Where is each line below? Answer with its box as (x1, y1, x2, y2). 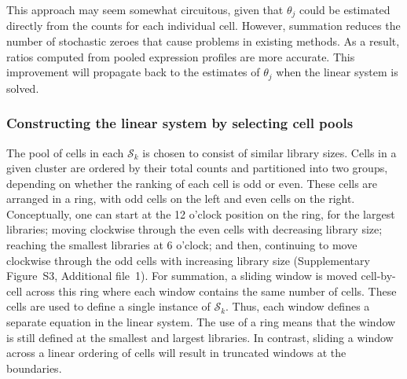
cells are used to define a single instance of (6, 298, 211, 315)
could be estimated (299, 2, 390, 17)
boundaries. (6, 359, 62, 376)
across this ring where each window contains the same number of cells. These (25, 282, 397, 299)
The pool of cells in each (6, 144, 124, 160)
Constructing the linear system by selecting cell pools (6, 113, 354, 133)
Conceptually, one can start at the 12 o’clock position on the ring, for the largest (6, 205, 395, 222)
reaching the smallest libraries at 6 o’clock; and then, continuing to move (6, 237, 357, 253)
